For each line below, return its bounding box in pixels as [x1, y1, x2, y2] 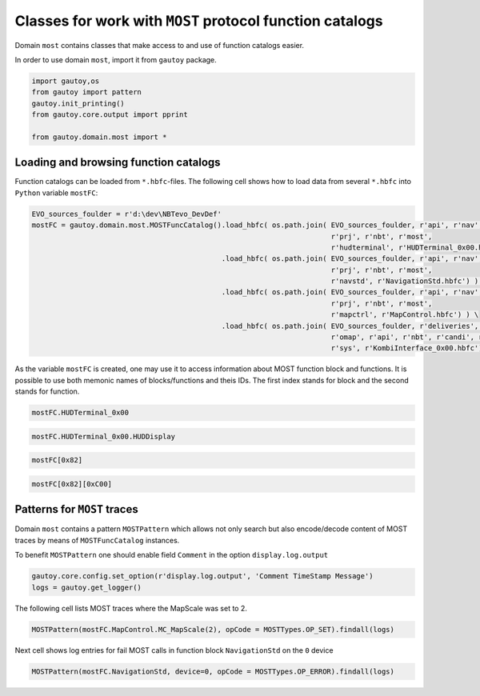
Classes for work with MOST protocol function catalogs [14, 12, 383, 30]
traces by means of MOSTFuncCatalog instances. [14, 535, 180, 545]
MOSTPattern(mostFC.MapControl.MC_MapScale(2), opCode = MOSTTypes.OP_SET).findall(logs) [31, 625, 395, 634]
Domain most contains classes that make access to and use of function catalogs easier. [14, 40, 304, 50]
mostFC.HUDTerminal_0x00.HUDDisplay [31, 432, 176, 441]
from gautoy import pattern [31, 88, 142, 97]
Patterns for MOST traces [14, 502, 139, 516]
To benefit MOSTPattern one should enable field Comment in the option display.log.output [14, 550, 328, 560]
